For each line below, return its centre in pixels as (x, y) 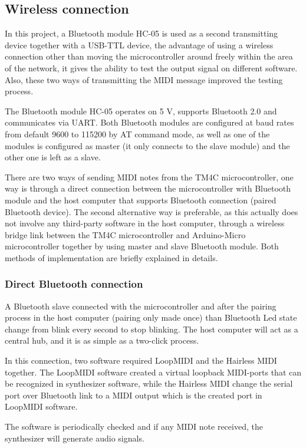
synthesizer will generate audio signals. (75, 438)
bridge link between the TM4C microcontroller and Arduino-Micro (125, 234)
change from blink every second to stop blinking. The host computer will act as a (152, 329)
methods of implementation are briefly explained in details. (111, 257)
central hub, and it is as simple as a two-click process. (102, 340)
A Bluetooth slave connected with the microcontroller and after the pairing (141, 306)
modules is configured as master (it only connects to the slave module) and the (147, 145)
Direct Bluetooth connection (74, 284)
